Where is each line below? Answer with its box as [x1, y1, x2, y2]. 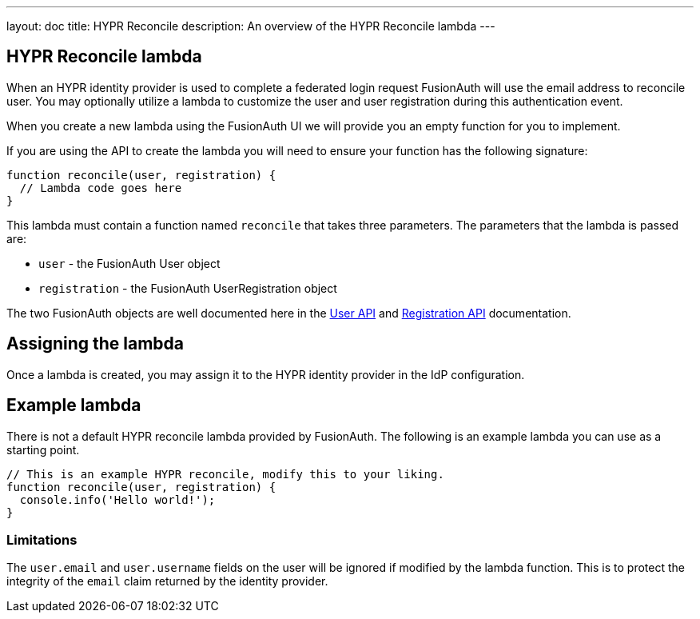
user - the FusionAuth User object [38, 256, 221, 270]
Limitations [6, 531, 78, 548]
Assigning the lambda [6, 333, 185, 354]
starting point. [6, 442, 80, 457]
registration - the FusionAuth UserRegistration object [38, 281, 337, 295]
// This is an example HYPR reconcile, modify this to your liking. [6, 467, 444, 481]
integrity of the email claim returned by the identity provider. [6, 574, 328, 589]
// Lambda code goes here [19, 181, 182, 194]
